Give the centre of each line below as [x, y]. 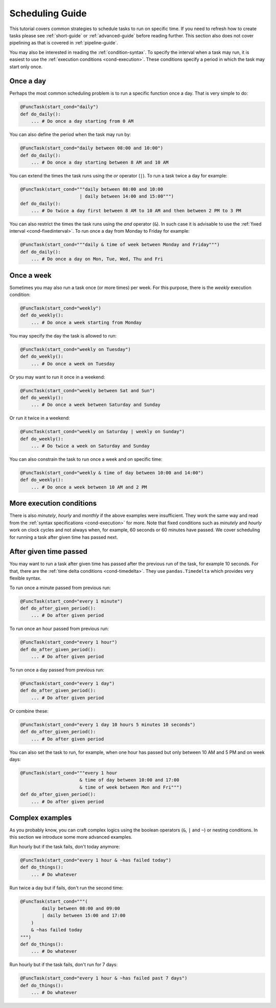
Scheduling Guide [48, 13]
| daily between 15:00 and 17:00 [84, 916]
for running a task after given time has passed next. [64, 537]
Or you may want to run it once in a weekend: [57, 377]
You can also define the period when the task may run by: [70, 135]
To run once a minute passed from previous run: [60, 588]
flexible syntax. [26, 578]
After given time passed [49, 552]
